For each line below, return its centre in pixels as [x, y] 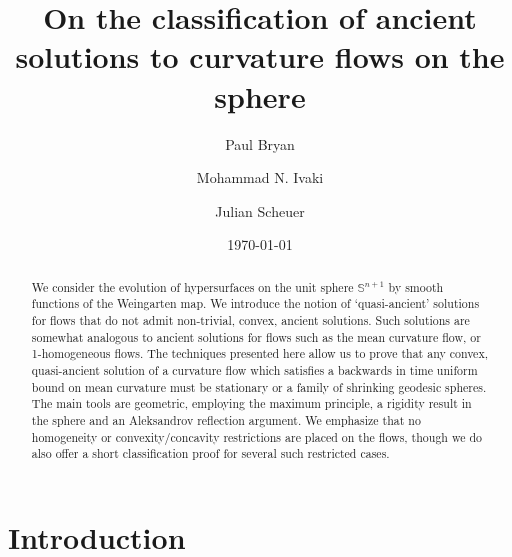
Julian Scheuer [260, 210]
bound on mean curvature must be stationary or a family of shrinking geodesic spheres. [259, 386]
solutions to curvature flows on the [260, 56]
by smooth [416, 286]
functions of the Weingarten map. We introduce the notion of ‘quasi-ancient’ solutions [255, 303]
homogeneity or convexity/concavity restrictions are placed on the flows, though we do [256, 436]
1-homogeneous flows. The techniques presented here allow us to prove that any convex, [259, 353]
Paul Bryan [260, 143]
